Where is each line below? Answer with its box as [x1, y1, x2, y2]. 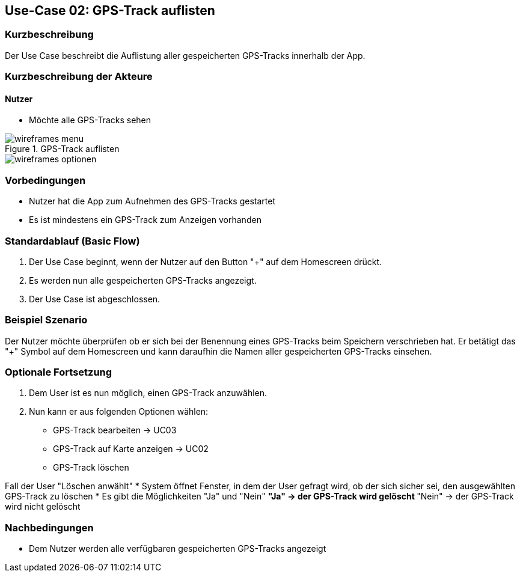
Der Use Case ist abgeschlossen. [29, 293, 161, 304]
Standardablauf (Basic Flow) [5, 234, 140, 247]
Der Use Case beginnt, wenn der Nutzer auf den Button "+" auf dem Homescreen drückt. [29, 256, 382, 267]
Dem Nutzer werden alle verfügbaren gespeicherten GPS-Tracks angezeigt [29, 543, 326, 554]
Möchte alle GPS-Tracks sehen [29, 115, 151, 126]
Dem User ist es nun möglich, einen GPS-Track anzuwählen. [29, 388, 268, 398]
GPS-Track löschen [53, 462, 129, 473]
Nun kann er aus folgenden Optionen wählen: [29, 406, 209, 417]
